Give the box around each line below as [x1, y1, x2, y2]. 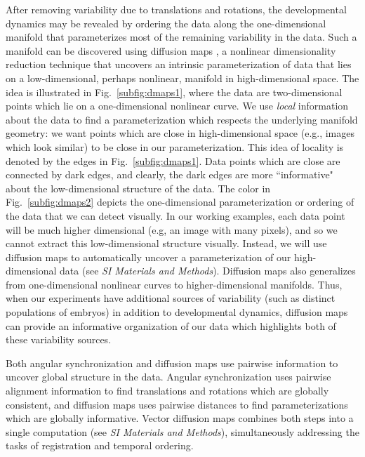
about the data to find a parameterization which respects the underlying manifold [6, 112, 358, 126]
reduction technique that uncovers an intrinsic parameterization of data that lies [6, 57, 352, 72]
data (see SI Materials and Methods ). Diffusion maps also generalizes [60, 263, 356, 278]
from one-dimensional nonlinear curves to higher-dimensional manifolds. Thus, [6, 277, 343, 291]
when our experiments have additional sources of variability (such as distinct [6, 291, 336, 305]
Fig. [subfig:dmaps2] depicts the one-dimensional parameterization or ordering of [6, 194, 354, 209]
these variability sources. [6, 332, 112, 347]
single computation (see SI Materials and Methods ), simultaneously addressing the [6, 424, 359, 439]
